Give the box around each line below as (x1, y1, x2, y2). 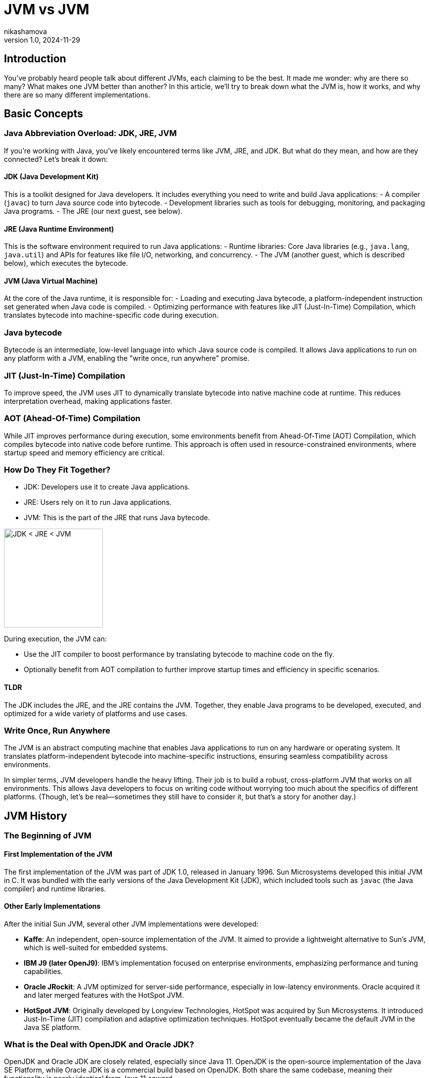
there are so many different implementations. (4, 90, 150, 99)
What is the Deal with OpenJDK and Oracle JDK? (4, 1039, 194, 1050)
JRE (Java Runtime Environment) (4, 224, 114, 233)
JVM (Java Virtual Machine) (4, 276, 98, 285)
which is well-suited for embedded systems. (24, 943, 168, 952)
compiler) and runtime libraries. (4, 884, 106, 893)
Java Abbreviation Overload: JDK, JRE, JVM (4, 128, 177, 139)
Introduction (4, 52, 66, 65)
